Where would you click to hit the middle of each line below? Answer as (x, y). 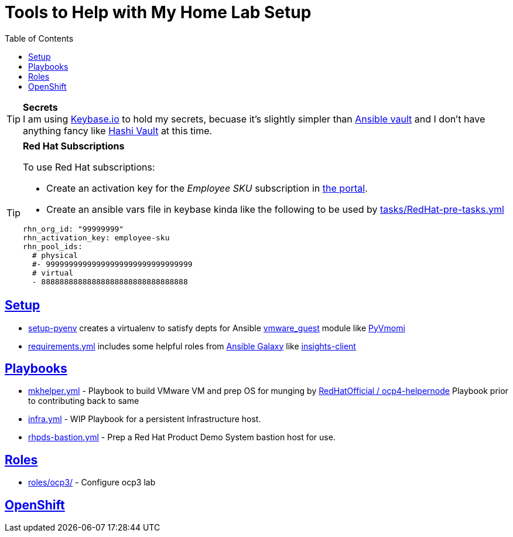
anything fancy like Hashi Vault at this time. (118, 130)
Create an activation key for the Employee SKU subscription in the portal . (207, 188)
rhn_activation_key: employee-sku (96, 237)
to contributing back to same (84, 401)
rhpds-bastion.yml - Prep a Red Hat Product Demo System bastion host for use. (182, 437)
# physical (55, 255)
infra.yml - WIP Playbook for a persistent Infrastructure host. (145, 419)
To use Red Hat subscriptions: (89, 167)
